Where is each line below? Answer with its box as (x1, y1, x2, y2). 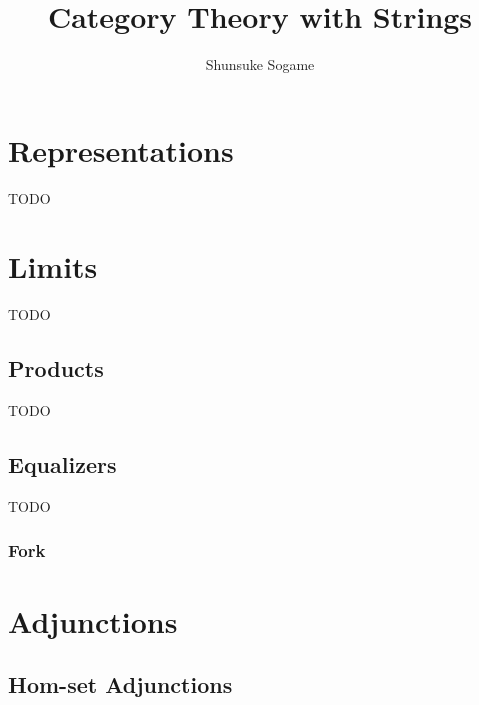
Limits (8, 246, 98, 287)
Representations (8, 129, 234, 170)
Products (8, 353, 104, 384)
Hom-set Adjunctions (8, 669, 233, 700)
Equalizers (8, 449, 117, 480)
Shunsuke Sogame (205, 54, 315, 75)
